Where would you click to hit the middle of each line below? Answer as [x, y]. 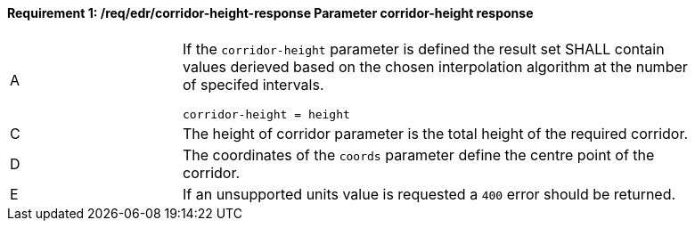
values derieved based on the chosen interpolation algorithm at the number [435, 66]
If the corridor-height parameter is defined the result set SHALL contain [424, 49]
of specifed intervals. [253, 84]
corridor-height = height [266, 114]
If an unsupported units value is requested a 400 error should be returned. [429, 194]
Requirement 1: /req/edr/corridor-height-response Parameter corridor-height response [270, 13]
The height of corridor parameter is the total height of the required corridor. [436, 133]
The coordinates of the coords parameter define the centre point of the [419, 155]
